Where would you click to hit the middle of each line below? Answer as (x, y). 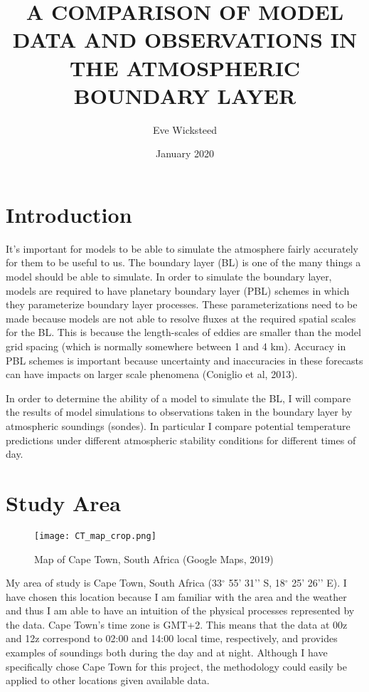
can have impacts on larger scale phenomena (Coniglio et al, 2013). (152, 374)
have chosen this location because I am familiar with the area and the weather (176, 596)
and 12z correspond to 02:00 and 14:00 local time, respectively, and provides (172, 638)
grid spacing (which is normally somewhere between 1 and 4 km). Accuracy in (176, 346)
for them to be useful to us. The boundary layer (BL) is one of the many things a (183, 262)
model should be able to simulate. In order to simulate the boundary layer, (169, 276)
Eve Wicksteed (185, 129)
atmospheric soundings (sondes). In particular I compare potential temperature (178, 425)
